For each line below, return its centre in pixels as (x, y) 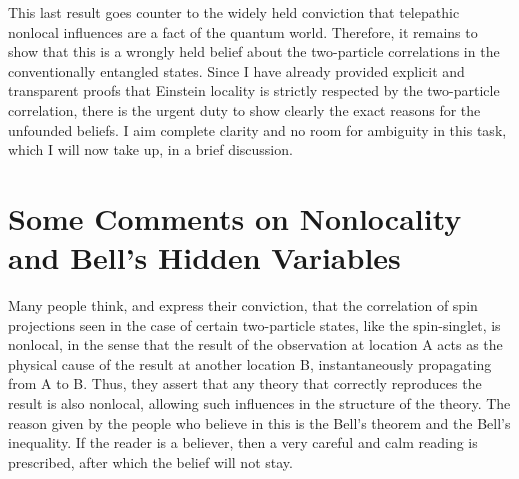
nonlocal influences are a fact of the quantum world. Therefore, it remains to (243, 31)
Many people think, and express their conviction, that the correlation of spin (243, 305)
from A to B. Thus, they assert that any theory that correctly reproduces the (245, 383)
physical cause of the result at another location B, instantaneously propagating (250, 363)
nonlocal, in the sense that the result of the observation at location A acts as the (255, 344)
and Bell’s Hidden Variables (204, 257)
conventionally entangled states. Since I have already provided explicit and (236, 70)
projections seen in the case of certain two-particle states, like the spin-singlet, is (254, 324)
